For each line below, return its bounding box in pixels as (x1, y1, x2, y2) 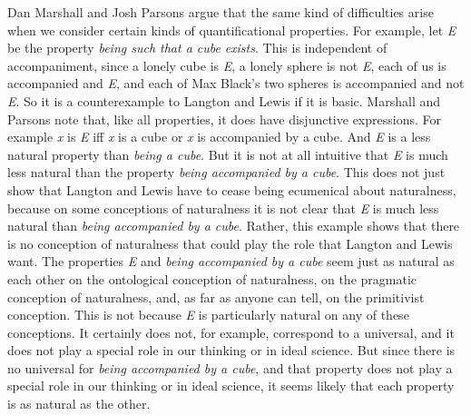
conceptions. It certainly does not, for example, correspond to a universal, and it (7, 322, 455, 342)
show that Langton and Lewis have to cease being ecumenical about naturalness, (7, 180, 456, 199)
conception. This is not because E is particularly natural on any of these (7, 305, 409, 324)
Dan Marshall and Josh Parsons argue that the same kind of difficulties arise (7, 3, 434, 21)
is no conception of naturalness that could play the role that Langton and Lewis (7, 233, 453, 253)
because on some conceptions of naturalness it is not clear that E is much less (7, 198, 439, 217)
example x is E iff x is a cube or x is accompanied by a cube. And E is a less (7, 127, 431, 146)
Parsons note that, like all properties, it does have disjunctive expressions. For (7, 109, 441, 128)
